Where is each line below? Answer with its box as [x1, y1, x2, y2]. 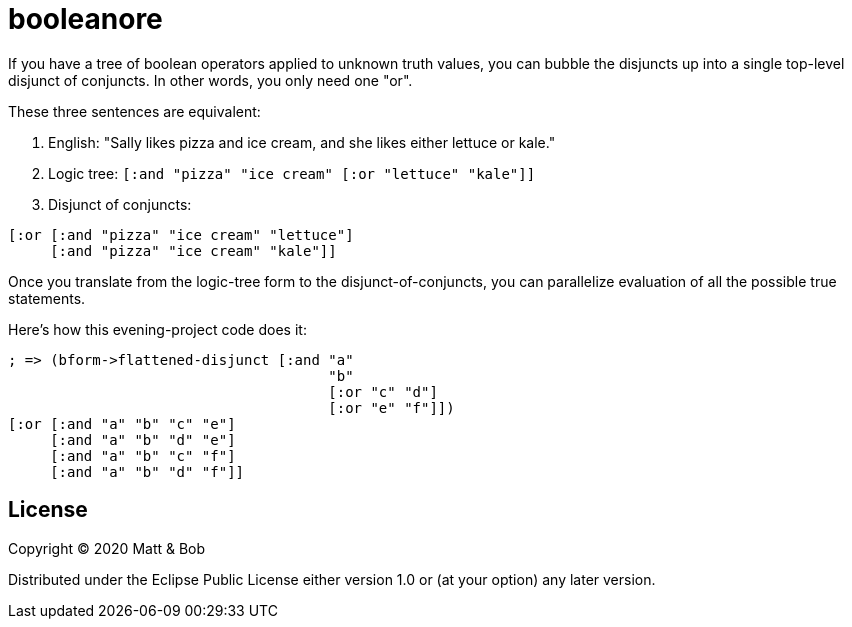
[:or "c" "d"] [328, 383, 438, 400]
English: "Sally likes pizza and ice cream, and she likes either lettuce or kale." [48, 133, 556, 151]
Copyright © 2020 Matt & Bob [8, 539, 206, 557]
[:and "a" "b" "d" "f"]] [50, 463, 245, 480]
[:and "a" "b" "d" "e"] [50, 431, 236, 448]
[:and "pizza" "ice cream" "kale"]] [50, 242, 337, 259]
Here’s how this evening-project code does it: [8, 320, 307, 338]
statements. [8, 289, 86, 307]
